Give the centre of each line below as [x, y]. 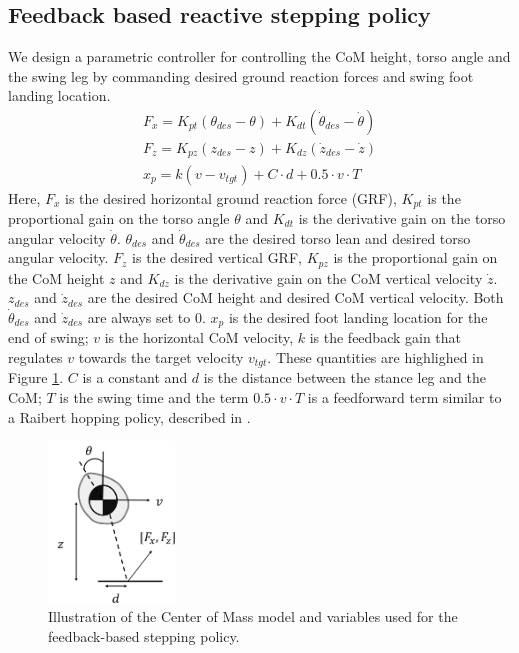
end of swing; [48, 337]
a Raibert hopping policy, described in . [129, 416]
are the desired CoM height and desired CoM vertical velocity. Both [295, 297]
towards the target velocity [161, 356]
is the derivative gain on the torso [402, 217]
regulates [35, 356]
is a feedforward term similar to [404, 396]
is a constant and [135, 377]
